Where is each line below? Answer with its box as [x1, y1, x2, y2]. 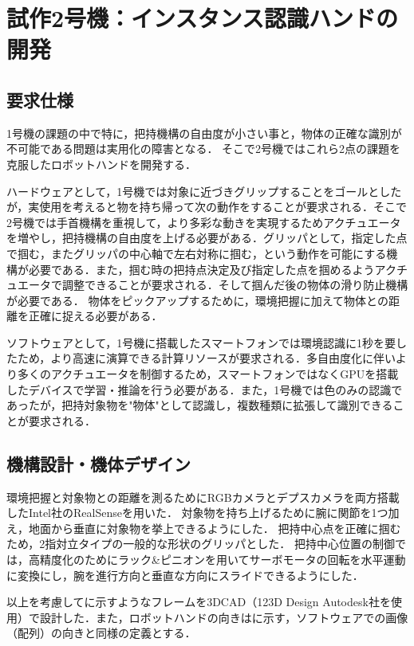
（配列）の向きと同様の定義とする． [6, 624, 196, 641]
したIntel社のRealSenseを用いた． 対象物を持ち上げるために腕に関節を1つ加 [6, 504, 400, 521]
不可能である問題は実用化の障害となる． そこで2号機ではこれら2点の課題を [6, 140, 401, 157]
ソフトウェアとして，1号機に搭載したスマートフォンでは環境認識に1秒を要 [6, 334, 396, 350]
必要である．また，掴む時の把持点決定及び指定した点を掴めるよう [28, 260, 375, 277]
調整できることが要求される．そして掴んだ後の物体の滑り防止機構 [61, 276, 408, 293]
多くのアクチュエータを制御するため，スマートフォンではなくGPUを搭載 [17, 366, 399, 382]
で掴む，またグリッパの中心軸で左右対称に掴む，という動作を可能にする [6, 245, 387, 261]
